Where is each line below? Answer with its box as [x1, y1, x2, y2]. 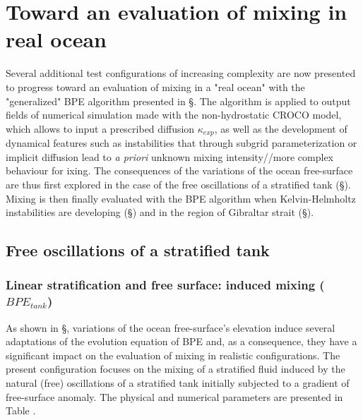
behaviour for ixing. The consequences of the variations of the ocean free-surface [6, 163, 353, 178]
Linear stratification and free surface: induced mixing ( [6, 276, 325, 294]
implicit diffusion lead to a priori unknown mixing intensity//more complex [6, 149, 333, 164]
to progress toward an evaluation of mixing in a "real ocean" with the [6, 79, 305, 94]
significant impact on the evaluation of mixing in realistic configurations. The [6, 347, 340, 362]
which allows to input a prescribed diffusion [6, 121, 195, 136]
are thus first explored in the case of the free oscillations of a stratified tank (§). [6, 176, 351, 191]
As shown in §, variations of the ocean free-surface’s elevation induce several [6, 320, 335, 335]
